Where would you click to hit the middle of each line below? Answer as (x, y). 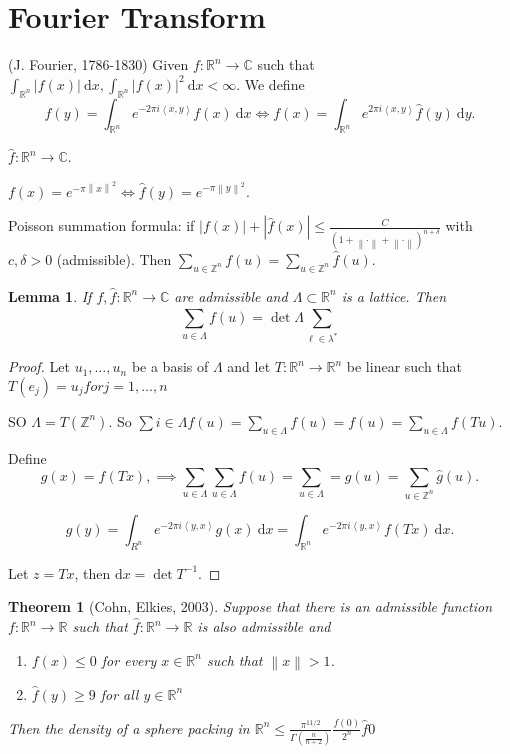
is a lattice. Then (394, 295)
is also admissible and (264, 626)
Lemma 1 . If (50, 295)
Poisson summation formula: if (101, 225)
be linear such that (404, 366)
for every (129, 659)
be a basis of (170, 366)
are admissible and (231, 295)
